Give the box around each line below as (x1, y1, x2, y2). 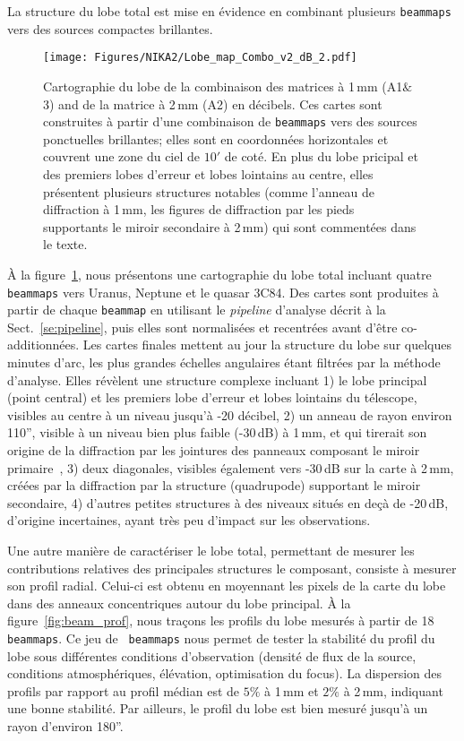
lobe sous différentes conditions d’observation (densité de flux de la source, (7, 646, 417, 665)
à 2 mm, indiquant (343, 681, 443, 700)
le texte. (43, 235, 88, 254)
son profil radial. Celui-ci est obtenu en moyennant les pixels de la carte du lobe (7, 576, 446, 595)
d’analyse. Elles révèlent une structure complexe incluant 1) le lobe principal (7, 370, 427, 389)
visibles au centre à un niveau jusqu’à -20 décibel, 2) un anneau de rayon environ (7, 405, 452, 424)
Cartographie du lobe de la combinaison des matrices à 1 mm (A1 (43, 76, 403, 95)
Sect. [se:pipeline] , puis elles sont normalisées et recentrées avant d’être (7, 317, 398, 336)
